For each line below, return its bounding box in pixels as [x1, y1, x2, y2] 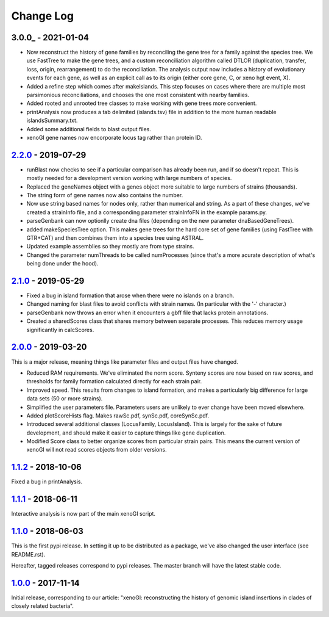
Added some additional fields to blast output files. [26, 125, 152, 132]
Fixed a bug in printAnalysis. [11, 478, 82, 485]
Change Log [11, 9, 74, 23]
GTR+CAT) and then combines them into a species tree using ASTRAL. [26, 234, 204, 241]
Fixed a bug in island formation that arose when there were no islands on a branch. [26, 292, 235, 299]
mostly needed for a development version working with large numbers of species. [26, 175, 232, 182]
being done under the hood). [26, 260, 99, 267]
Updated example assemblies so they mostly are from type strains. [26, 243, 194, 250]
